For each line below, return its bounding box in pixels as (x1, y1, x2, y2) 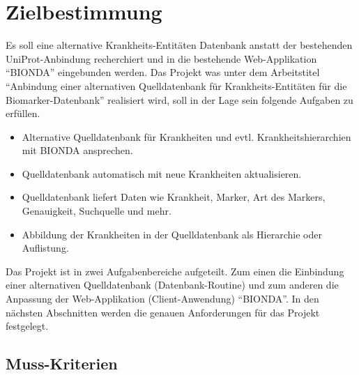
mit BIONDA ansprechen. (22, 143, 133, 158)
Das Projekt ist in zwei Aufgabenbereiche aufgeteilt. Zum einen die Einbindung (6, 263, 344, 278)
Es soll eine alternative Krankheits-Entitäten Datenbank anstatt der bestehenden (6, 38, 353, 52)
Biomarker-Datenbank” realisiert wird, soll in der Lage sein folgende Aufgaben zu (6, 92, 353, 107)
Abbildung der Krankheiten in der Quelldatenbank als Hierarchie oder (22, 227, 322, 241)
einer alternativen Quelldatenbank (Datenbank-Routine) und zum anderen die (6, 277, 339, 292)
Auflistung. (22, 240, 69, 255)
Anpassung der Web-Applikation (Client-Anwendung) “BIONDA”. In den (6, 291, 319, 306)
